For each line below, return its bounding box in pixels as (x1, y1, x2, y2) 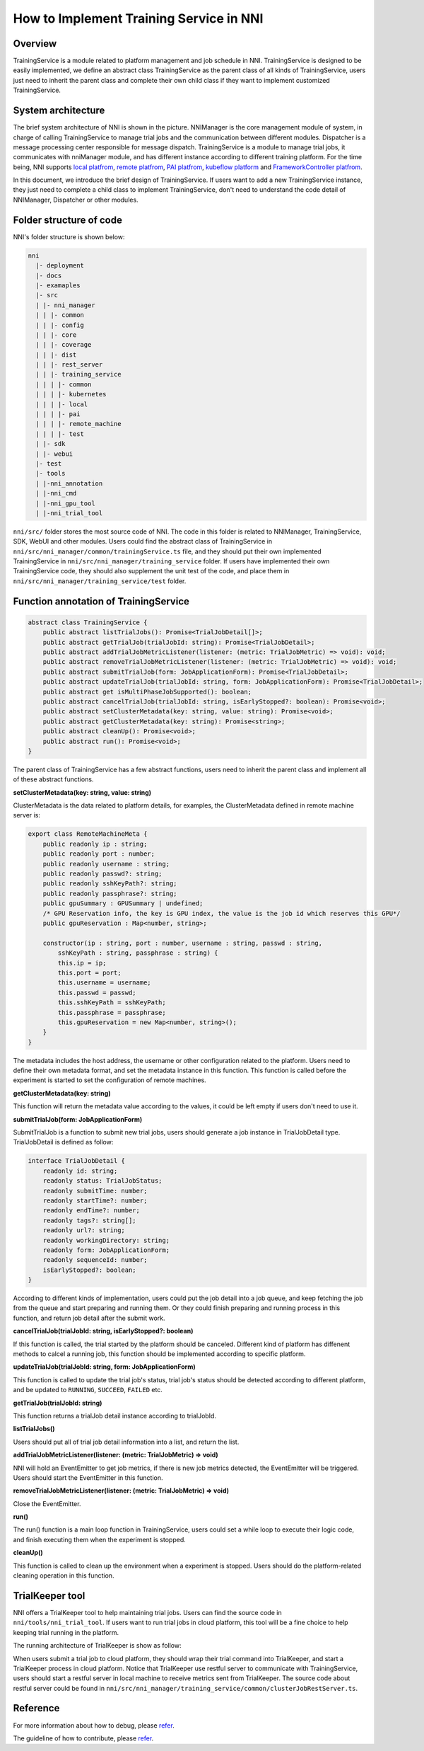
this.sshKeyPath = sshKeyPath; (57, 999, 166, 1006)
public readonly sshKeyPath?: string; (42, 880, 177, 888)
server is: (13, 811, 40, 820)
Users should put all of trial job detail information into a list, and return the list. (13, 1437, 240, 1446)
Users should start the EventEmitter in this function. (13, 1473, 163, 1482)
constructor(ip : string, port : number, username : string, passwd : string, (42, 938, 323, 947)
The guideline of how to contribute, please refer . (13, 1734, 154, 1743)
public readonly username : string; (42, 860, 170, 868)
